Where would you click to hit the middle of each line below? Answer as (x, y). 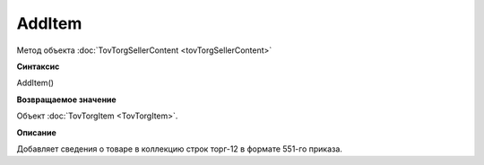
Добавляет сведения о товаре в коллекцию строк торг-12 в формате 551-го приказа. (179, 149)
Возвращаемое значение (66, 100)
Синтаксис (38, 66)
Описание (37, 132)
